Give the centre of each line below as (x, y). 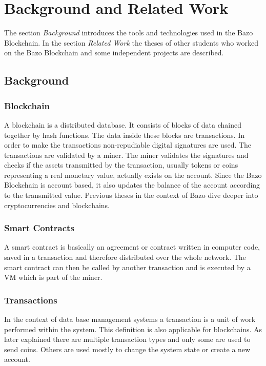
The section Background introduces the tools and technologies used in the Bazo (129, 33)
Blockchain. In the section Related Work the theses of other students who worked (131, 42)
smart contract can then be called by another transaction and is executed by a (127, 267)
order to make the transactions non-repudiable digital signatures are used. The (128, 145)
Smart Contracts (39, 228)
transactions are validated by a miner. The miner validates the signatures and (126, 155)
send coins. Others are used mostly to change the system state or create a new (127, 349)
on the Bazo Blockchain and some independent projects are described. (114, 53)
